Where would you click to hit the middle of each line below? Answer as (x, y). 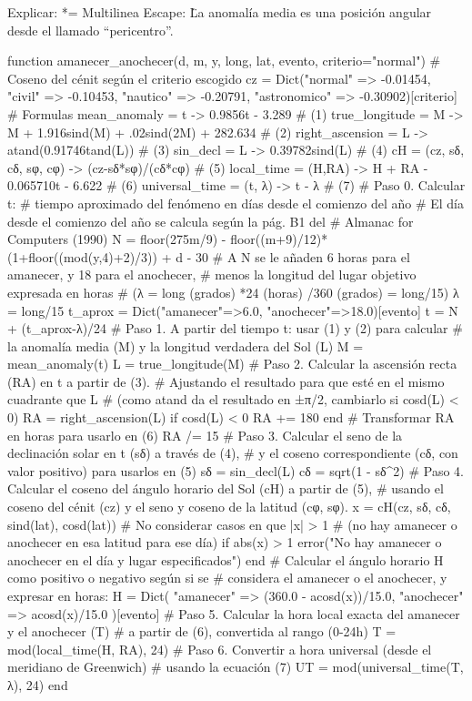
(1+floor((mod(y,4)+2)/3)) (82, 256)
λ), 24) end (38, 684)
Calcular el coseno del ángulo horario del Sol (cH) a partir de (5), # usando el (226, 488)
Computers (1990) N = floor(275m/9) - (117, 239)
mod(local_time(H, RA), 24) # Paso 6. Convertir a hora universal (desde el (220, 649)
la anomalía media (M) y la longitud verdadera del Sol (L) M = (186, 345)
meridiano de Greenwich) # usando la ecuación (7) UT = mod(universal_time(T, (236, 667)
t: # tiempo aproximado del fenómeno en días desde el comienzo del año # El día (236, 203)
